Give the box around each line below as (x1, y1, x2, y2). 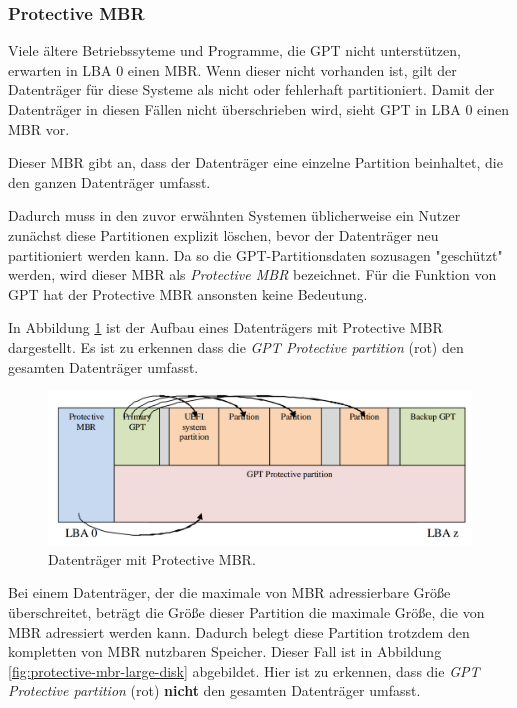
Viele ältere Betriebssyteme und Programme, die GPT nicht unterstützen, (8, 40, 461, 61)
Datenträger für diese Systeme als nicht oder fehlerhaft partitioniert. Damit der (8, 79, 495, 100)
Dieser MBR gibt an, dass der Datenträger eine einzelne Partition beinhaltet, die (8, 152, 503, 173)
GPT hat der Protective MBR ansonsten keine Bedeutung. (8, 283, 368, 304)
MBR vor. (8, 118, 70, 139)
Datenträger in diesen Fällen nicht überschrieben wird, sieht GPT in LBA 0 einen (8, 99, 509, 119)
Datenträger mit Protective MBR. (48, 548, 256, 569)
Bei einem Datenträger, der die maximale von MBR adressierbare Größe (8, 582, 451, 603)
